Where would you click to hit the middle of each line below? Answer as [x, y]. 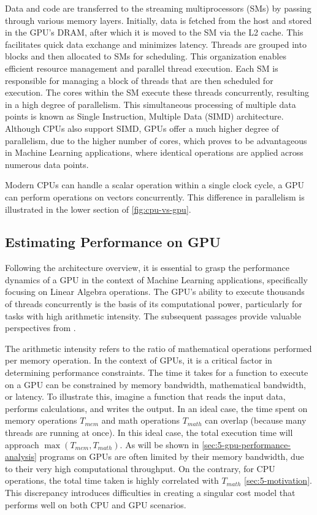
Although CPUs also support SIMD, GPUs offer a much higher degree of [142, 128]
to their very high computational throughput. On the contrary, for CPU [140, 468]
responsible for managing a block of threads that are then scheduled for [139, 80]
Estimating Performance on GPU [113, 242]
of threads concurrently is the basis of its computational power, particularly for [154, 304]
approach [22, 444]
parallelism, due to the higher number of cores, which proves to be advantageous [156, 140]
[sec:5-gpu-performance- [246, 444]
